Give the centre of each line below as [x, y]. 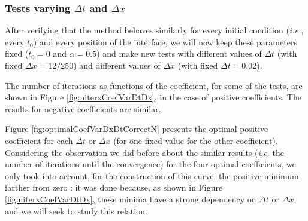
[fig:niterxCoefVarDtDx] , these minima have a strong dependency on [131, 199]
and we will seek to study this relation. [76, 211]
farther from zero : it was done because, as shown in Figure [114, 187]
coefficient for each [39, 140]
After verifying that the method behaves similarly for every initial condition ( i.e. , [154, 30]
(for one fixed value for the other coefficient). [196, 140]
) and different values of [117, 65]
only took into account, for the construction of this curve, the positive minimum [152, 175]
